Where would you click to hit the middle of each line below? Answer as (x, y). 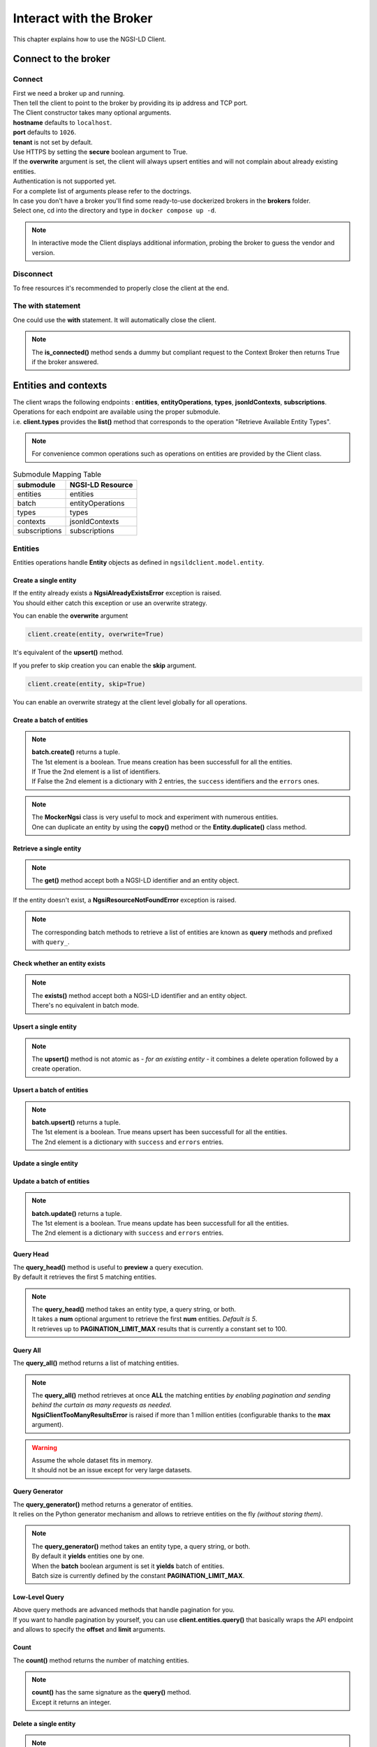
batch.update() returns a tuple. (77, 1213)
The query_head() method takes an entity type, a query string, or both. (134, 1309)
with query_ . (51, 942)
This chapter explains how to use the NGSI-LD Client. (90, 39)
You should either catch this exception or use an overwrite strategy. (110, 603)
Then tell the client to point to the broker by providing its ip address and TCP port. (130, 103)
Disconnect (33, 274)
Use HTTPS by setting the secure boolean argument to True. (100, 152)
